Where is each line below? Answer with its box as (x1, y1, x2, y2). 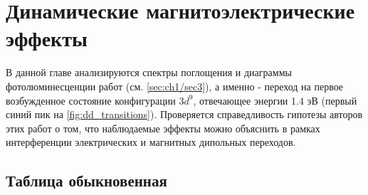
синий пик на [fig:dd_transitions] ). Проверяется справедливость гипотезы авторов (6, 107, 363, 122)
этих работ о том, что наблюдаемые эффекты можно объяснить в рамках (6, 120, 320, 135)
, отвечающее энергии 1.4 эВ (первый (193, 93, 357, 107)
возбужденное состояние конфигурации (6, 93, 176, 107)
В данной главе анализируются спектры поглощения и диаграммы (6, 65, 292, 80)
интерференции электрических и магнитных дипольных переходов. (6, 135, 296, 149)
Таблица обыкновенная (6, 169, 167, 191)
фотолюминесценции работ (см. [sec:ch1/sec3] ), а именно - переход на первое (6, 78, 344, 93)
